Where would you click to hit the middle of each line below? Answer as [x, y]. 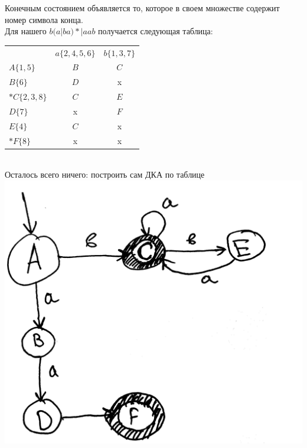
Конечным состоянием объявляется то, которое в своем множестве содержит [142, 8]
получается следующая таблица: [156, 31]
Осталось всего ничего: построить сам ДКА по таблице [105, 174]
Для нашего [26, 31]
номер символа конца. [44, 19]
